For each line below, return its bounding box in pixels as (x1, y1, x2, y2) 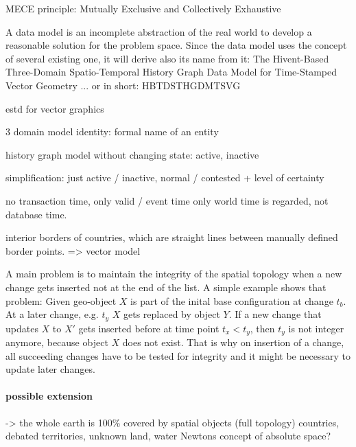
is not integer (288, 321, 344, 335)
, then (250, 321, 275, 335)
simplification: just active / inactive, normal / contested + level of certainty (5, 170, 324, 185)
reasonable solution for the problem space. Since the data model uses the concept (5, 38, 347, 52)
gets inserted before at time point (78, 321, 219, 335)
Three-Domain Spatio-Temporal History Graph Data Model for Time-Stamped (5, 65, 337, 79)
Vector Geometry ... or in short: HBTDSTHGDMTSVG (5, 78, 241, 92)
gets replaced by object (123, 307, 220, 321)
